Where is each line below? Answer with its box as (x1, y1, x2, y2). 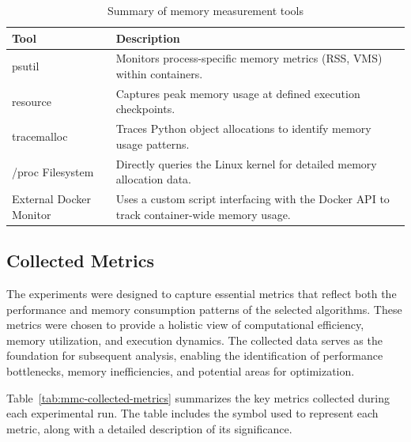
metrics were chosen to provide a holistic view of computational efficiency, (6, 316, 364, 333)
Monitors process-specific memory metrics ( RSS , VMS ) (115, 50, 383, 66)
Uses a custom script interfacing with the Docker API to (115, 191, 390, 207)
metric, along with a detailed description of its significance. (6, 420, 292, 436)
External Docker (12, 191, 92, 207)
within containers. (115, 66, 203, 82)
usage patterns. (115, 135, 190, 152)
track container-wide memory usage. (115, 206, 291, 222)
